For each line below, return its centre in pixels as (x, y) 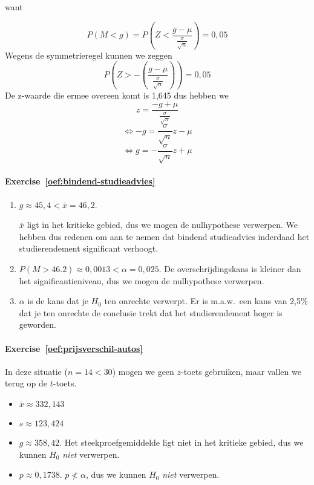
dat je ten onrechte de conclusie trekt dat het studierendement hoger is (151, 312)
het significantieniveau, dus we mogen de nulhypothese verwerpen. (142, 280)
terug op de (26, 383)
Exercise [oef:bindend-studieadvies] (80, 181)
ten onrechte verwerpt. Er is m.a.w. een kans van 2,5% (206, 301)
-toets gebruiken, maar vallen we (241, 371)
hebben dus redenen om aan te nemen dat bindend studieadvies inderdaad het (164, 236)
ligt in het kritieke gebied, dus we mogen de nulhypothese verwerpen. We (162, 225)
